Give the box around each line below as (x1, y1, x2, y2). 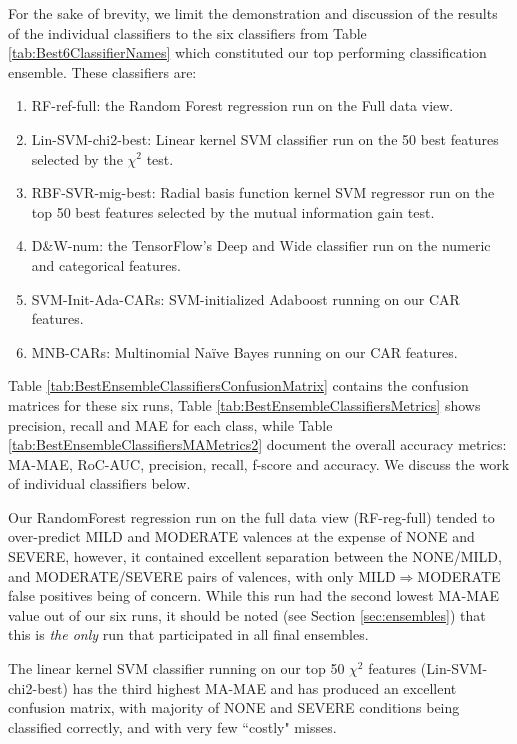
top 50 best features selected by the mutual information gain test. (31, 201, 435, 222)
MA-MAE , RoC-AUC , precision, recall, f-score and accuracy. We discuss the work (8, 453, 510, 474)
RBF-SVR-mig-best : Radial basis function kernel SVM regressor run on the (31, 182, 495, 203)
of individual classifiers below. (8, 473, 191, 494)
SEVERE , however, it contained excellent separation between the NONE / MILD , (8, 546, 502, 567)
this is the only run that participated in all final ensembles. (8, 624, 369, 645)
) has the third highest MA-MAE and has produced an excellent (62, 677, 457, 698)
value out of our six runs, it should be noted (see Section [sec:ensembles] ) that (8, 604, 486, 625)
